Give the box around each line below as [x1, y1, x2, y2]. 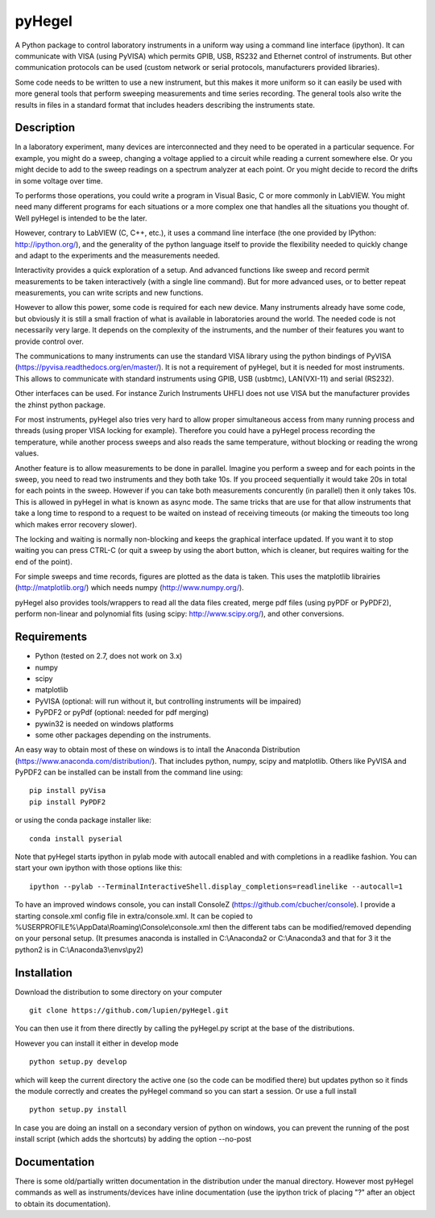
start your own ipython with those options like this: [14, 863, 183, 873]
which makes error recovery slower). [14, 519, 137, 529]
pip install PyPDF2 [29, 797, 106, 807]
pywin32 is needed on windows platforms [35, 719, 174, 729]
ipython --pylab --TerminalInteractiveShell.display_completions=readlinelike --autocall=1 [29, 882, 403, 891]
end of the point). [14, 556, 72, 567]
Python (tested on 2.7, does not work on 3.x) [35, 651, 183, 661]
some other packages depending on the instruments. [35, 729, 211, 740]
